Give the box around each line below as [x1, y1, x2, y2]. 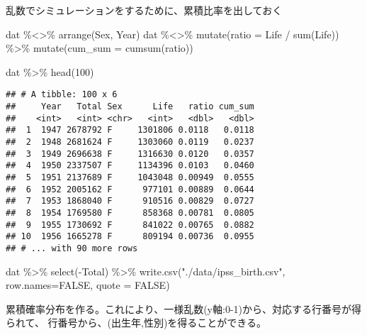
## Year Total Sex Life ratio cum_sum [6, 101, 254, 112]
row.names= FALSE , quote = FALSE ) [6, 278, 170, 292]
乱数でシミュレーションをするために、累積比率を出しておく [6, 3, 283, 17]
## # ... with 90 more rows [6, 243, 138, 253]
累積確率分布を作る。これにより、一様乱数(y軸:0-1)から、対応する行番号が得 [6, 301, 361, 316]
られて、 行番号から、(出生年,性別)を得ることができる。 [6, 315, 267, 330]
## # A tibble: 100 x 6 [6, 89, 118, 100]
